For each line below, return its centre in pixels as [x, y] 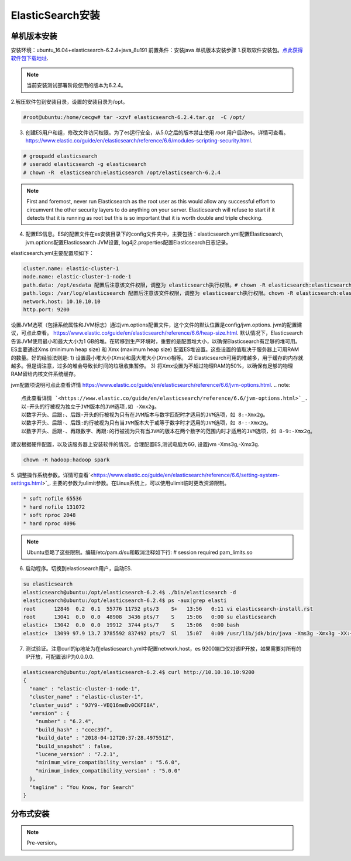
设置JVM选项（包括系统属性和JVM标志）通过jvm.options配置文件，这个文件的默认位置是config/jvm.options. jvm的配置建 [156, 325]
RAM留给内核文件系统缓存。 [45, 374]
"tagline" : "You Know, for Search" [82, 787]
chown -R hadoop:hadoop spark [66, 460]
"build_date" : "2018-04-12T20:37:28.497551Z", [105, 738]
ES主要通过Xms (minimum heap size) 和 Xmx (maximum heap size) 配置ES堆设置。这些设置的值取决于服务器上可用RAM [155, 349]
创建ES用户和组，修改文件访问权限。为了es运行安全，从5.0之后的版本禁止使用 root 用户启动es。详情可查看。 [157, 132]
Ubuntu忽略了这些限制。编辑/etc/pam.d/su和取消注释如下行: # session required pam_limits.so [140, 552]
